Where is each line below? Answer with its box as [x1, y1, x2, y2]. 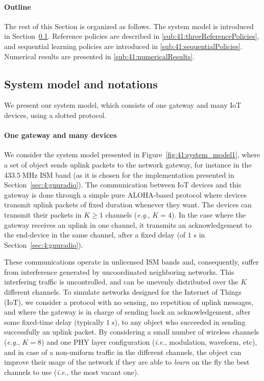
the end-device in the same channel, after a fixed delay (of [4, 229, 186, 240]
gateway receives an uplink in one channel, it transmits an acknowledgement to [4, 219, 252, 230]
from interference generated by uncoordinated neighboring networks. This [4, 266, 234, 277]
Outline [4, 1, 31, 12]
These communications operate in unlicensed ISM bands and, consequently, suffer [4, 256, 259, 267]
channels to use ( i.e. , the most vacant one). [4, 366, 139, 377]
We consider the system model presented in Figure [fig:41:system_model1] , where [4, 149, 260, 160]
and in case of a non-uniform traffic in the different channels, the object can [4, 346, 242, 357]
